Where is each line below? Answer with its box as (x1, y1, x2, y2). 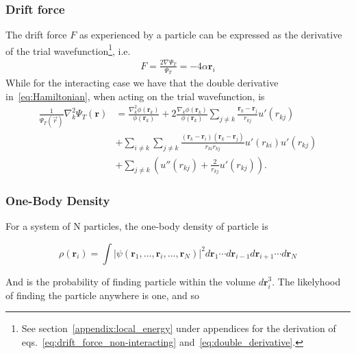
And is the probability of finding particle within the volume (5, 274, 255, 288)
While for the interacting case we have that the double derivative (5, 75, 279, 90)
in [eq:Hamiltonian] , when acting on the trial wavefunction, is (5, 88, 265, 103)
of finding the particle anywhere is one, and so (5, 287, 199, 302)
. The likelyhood (272, 274, 341, 288)
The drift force (5, 27, 67, 42)
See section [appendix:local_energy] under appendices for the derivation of (21, 321, 336, 335)
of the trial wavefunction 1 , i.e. (5, 41, 131, 58)
